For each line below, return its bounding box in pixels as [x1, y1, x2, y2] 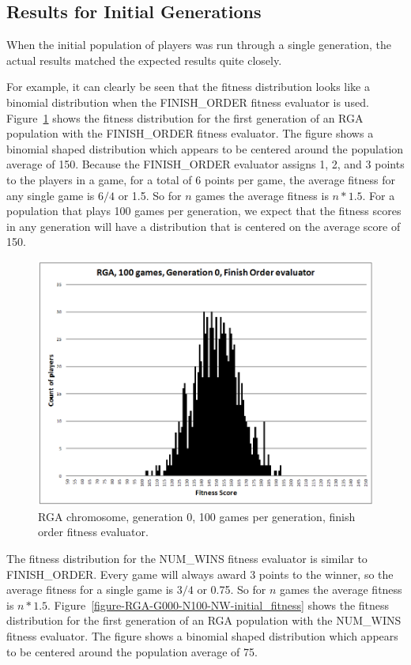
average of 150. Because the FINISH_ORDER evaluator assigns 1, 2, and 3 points [6, 156, 405, 172]
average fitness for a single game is [6, 581, 174, 598]
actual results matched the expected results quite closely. [6, 51, 282, 68]
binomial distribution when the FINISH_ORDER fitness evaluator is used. [6, 93, 369, 110]
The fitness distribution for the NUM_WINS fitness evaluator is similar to [6, 550, 368, 566]
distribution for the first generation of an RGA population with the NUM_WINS [6, 612, 402, 629]
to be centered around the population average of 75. [6, 643, 258, 659]
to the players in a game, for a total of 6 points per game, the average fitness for [6, 171, 396, 187]
